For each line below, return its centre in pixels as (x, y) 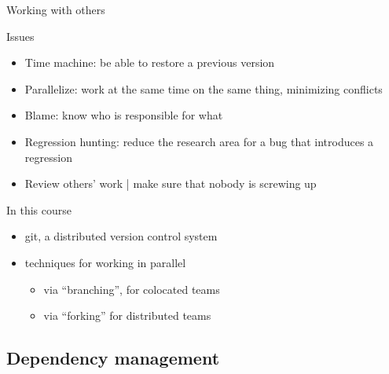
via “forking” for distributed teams (127, 315)
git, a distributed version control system (121, 236)
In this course (39, 209)
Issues (20, 36)
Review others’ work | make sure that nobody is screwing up (171, 183)
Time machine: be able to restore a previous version (150, 62)
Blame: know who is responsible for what (124, 115)
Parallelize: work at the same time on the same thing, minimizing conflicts (204, 88)
